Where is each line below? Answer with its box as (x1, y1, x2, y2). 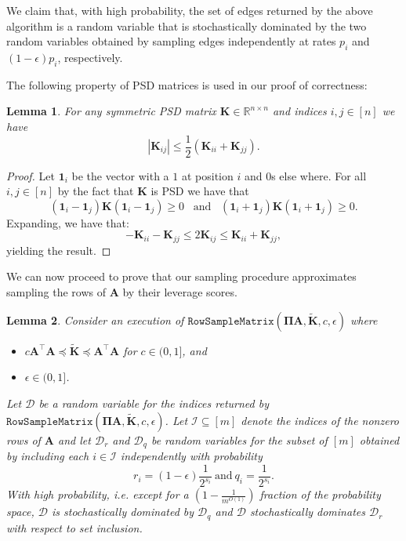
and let (58, 431, 91, 448)
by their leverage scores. (122, 284, 237, 300)
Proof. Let (6, 167, 55, 183)
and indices (272, 103, 327, 119)
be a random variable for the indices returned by (38, 395, 270, 412)
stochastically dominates (249, 503, 365, 520)
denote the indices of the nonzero (241, 412, 399, 428)
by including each (6, 448, 89, 464)
